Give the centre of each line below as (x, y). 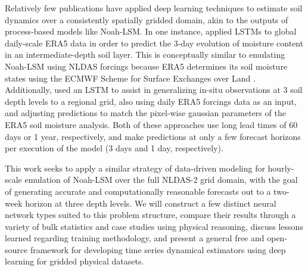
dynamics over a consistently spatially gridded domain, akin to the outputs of (147, 19)
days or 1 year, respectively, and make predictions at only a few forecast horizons (153, 136)
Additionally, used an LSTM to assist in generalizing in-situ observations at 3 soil (154, 90)
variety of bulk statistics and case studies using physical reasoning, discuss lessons (154, 226)
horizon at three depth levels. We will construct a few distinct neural (151, 203)
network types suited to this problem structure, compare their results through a (150, 215)
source (16, 249)
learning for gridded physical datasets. (74, 261)
